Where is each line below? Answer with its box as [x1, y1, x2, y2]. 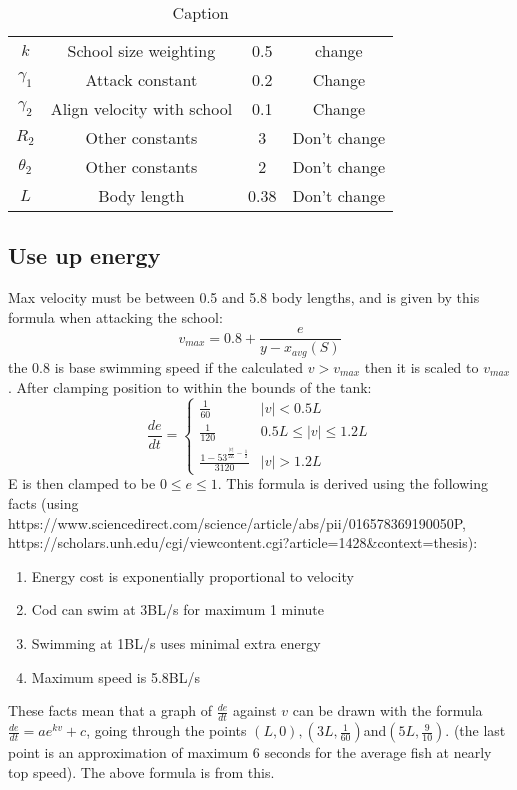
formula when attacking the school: [8, 306, 223, 327]
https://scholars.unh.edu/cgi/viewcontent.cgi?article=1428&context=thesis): [8, 532, 478, 553]
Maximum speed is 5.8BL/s [31, 666, 201, 687]
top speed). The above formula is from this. [8, 761, 275, 782]
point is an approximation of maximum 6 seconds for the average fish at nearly [8, 742, 492, 763]
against [232, 700, 277, 721]
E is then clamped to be [8, 473, 156, 494]
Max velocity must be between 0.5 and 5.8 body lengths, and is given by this [8, 287, 480, 308]
